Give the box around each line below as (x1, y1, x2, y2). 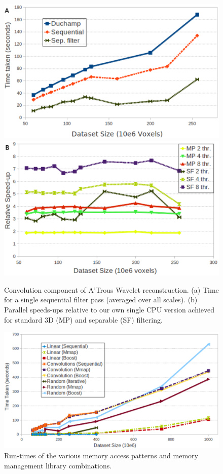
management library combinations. (4, 460, 112, 470)
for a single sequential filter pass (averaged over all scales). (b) (4, 294, 198, 305)
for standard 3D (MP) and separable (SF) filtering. (4, 314, 163, 325)
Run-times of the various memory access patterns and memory (4, 450, 198, 461)
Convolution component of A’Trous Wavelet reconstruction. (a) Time (4, 284, 219, 295)
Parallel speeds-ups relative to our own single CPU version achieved (4, 304, 215, 315)
